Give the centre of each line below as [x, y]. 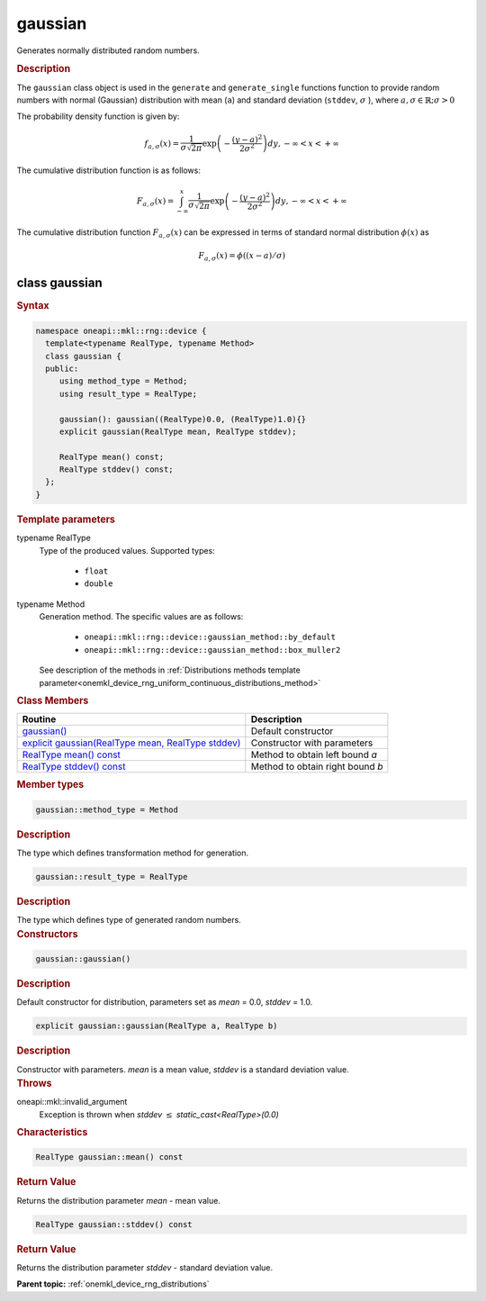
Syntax [33, 306]
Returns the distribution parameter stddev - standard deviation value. [145, 1267]
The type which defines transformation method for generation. [133, 853]
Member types [50, 785]
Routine [39, 719]
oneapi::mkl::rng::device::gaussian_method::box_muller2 [212, 650]
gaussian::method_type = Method [107, 809]
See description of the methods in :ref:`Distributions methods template [170, 670]
